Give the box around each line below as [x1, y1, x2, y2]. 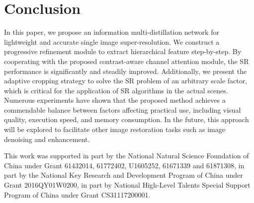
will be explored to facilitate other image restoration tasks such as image [4, 124, 226, 135]
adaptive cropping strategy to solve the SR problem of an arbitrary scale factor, [4, 75, 248, 86]
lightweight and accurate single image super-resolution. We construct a [4, 36, 220, 47]
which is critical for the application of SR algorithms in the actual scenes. [4, 85, 228, 95]
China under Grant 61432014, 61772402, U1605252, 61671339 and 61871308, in [4, 160, 245, 170]
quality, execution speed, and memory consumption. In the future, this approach [4, 114, 249, 125]
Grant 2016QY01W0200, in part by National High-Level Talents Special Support [4, 180, 251, 190]
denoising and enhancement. [4, 134, 90, 144]
